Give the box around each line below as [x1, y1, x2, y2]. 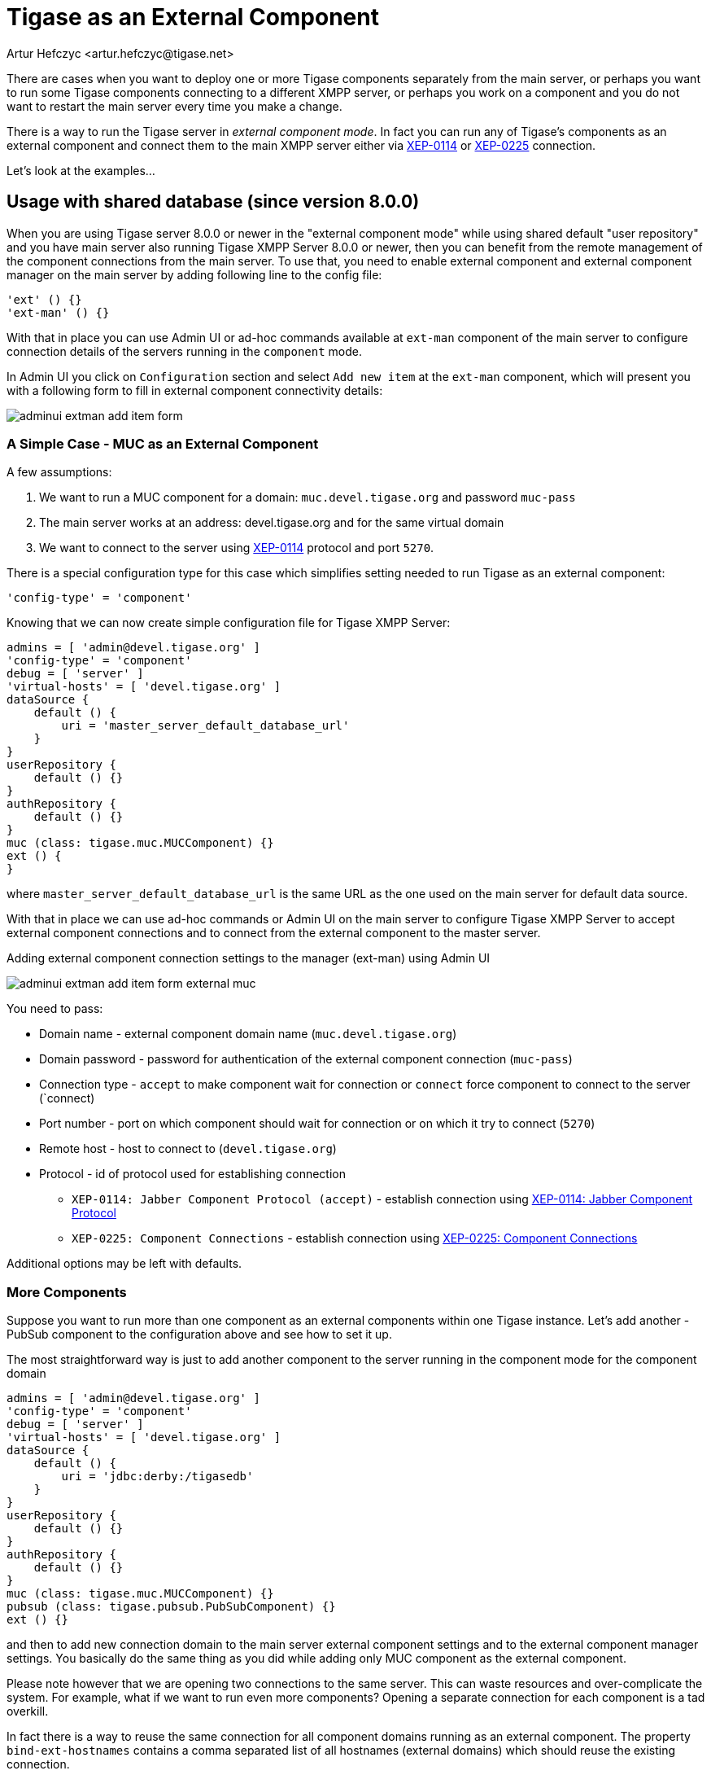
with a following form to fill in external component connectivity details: [7, 383, 383, 397]
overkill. [7, 1704, 49, 1719]
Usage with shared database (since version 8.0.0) [7, 191, 420, 213]
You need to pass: [7, 1001, 103, 1016]
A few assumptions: [7, 465, 112, 480]
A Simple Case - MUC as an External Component [7, 435, 319, 452]
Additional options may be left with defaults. [7, 1256, 242, 1271]
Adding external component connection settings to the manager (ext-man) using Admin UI [7, 951, 491, 966]
